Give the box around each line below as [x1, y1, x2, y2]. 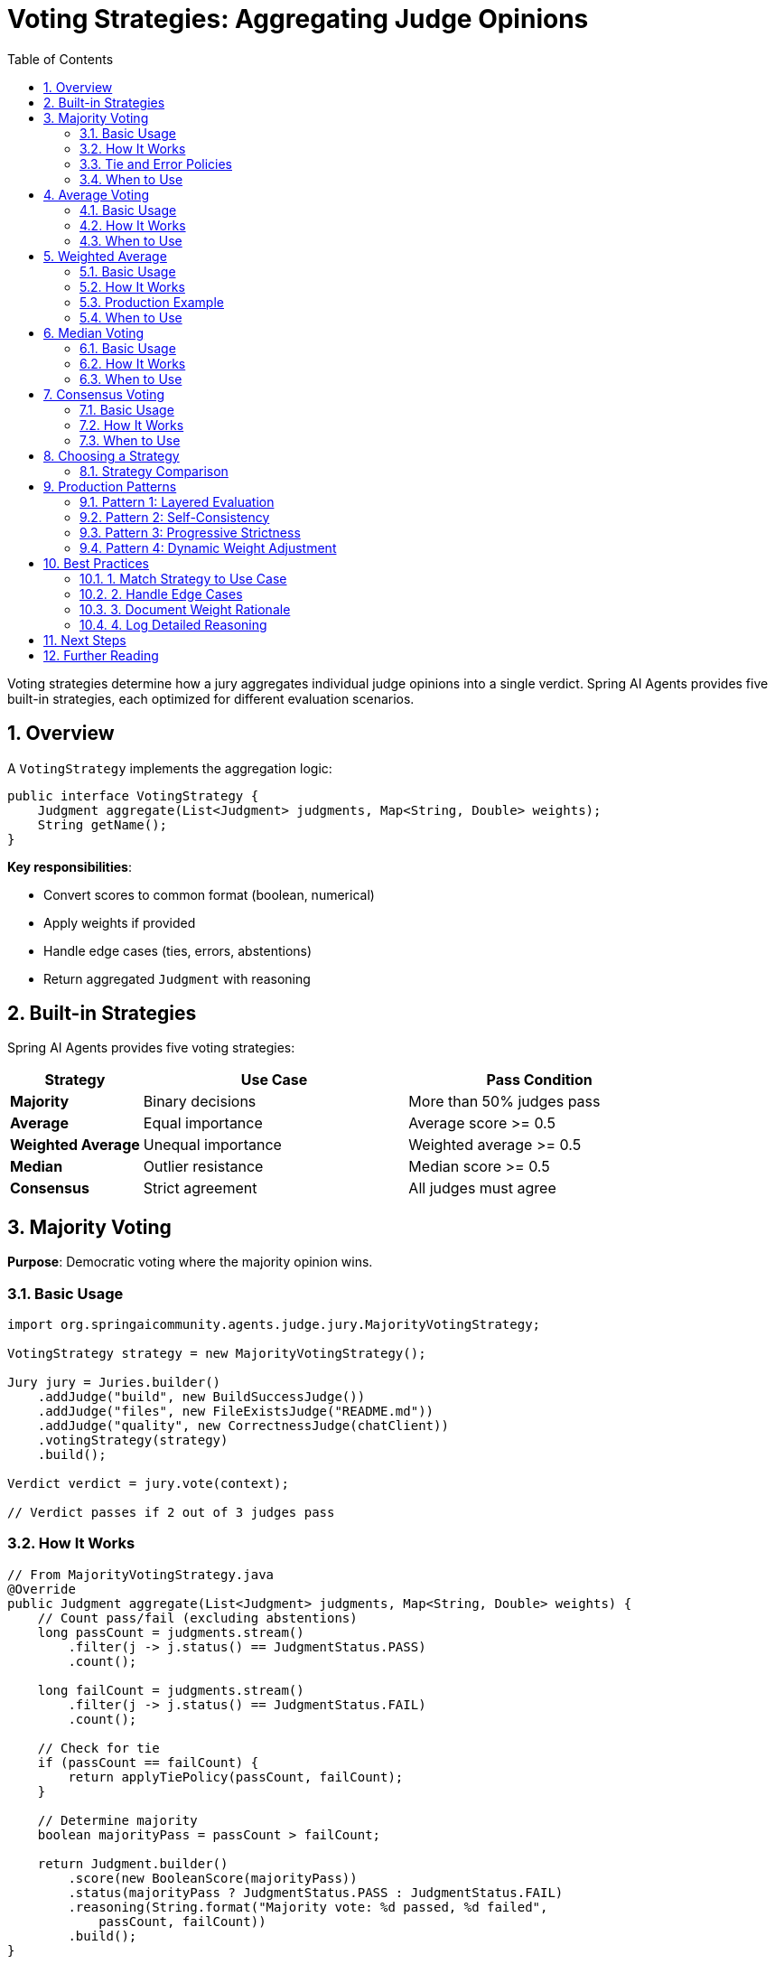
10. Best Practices [43, 555, 149, 571]
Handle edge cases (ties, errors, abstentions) [43, 942, 313, 959]
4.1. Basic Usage [79, 201, 177, 218]
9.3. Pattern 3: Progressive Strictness [79, 524, 301, 540]
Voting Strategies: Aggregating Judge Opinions [7, 4, 589, 34]
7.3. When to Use [79, 432, 181, 448]
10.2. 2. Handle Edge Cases [79, 585, 243, 602]
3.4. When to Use [79, 171, 183, 187]
